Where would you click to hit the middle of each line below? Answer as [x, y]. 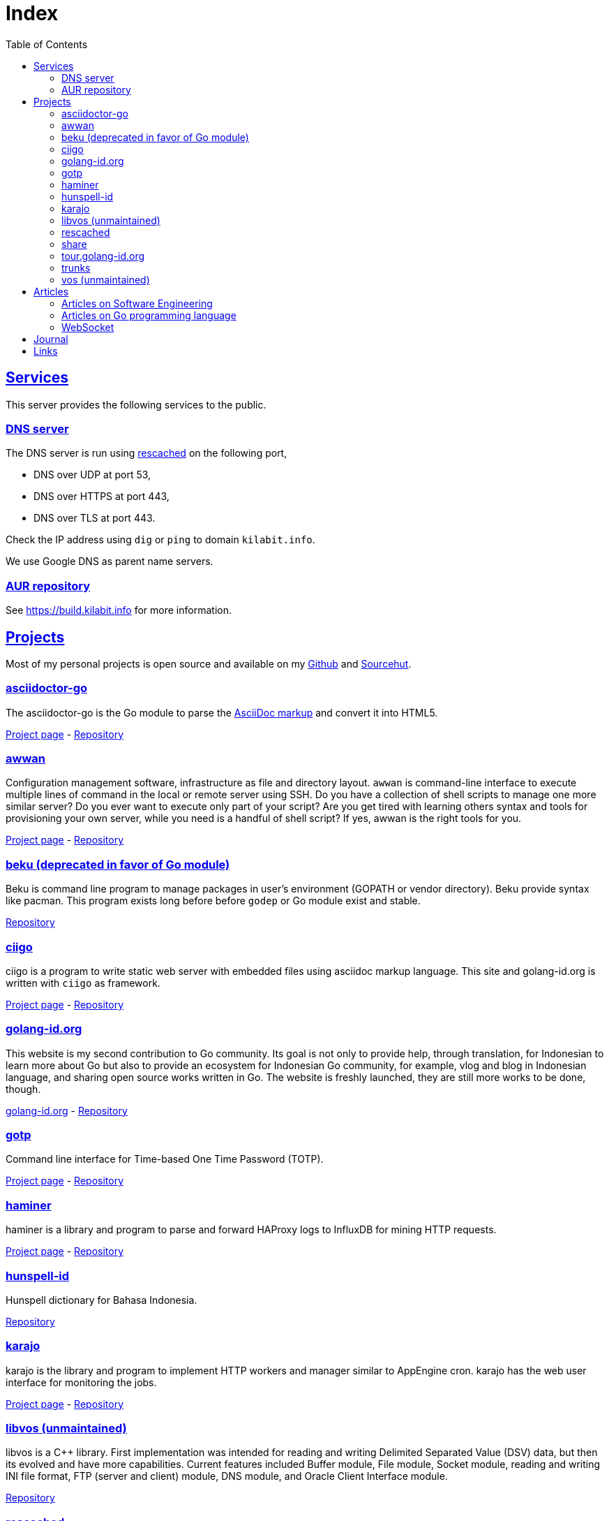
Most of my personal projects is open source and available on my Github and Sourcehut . [209, 663]
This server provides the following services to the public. [136, 404]
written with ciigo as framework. [83, 983]
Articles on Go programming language [149, 315]
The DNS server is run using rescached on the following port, [146, 453]
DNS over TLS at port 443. [95, 518]
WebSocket [88, 327]
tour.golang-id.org [103, 256]
